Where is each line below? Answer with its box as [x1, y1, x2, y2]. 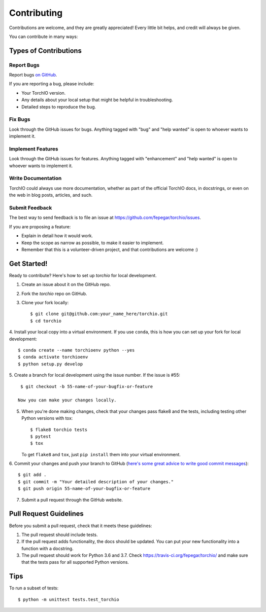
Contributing [9, 7, 63, 18]
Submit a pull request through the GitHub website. [21, 497, 123, 503]
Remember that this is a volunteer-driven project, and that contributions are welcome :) [21, 247, 198, 252]
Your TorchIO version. [21, 90, 66, 96]
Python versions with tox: [21, 415, 73, 421]
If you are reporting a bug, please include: [9, 81, 95, 87]
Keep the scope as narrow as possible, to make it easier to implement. [21, 240, 164, 246]
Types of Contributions [9, 46, 82, 55]
